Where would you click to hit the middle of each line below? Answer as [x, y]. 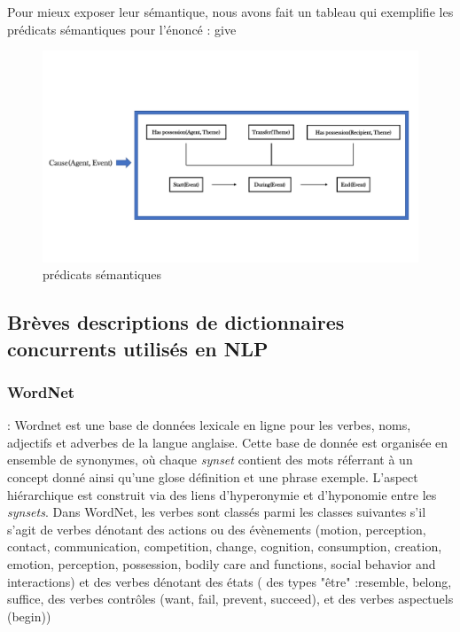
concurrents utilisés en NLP [138, 348]
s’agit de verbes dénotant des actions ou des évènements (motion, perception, [217, 529]
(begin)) [29, 616]
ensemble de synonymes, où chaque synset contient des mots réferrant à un [210, 460]
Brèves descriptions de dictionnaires [176, 322]
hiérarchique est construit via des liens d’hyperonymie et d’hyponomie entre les [222, 494]
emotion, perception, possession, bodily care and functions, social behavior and [222, 564]
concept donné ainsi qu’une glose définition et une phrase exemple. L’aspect [213, 477]
